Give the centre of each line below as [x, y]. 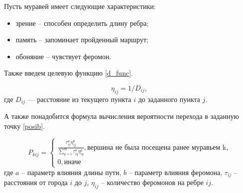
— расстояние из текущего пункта [79, 99]
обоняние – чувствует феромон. [63, 56]
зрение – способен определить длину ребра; [82, 23]
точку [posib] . [24, 126]
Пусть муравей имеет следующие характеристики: [80, 6]
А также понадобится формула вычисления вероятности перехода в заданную [121, 116]
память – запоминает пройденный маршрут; [82, 40]
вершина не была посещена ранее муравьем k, [158, 147]
